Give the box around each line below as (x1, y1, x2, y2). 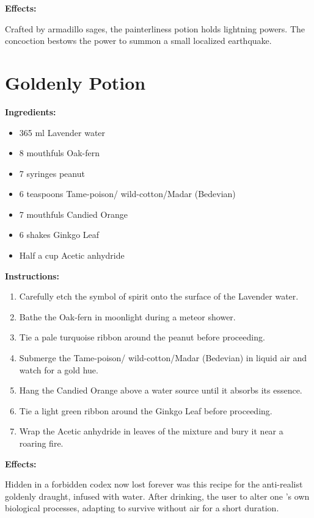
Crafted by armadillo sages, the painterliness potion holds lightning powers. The (5, 22, 305, 35)
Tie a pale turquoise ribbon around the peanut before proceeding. (19, 331, 265, 344)
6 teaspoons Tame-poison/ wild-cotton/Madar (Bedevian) (19, 187, 236, 200)
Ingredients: (5, 105, 56, 118)
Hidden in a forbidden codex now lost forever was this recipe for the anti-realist (5, 478, 303, 491)
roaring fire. (19, 437, 64, 449)
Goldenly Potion (5, 70, 146, 95)
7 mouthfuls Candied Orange (19, 207, 128, 220)
